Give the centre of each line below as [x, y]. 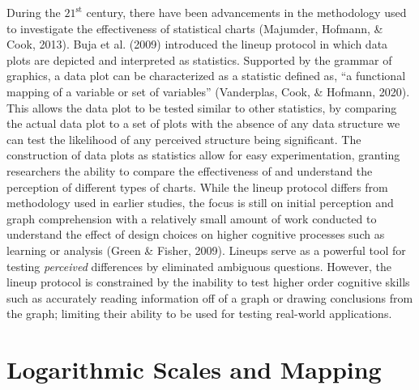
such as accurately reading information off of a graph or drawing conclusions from [210, 297]
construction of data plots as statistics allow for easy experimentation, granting [203, 155]
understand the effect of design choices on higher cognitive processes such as [196, 234]
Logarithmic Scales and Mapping [194, 369]
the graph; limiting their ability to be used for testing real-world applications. [199, 314]
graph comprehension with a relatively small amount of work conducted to [192, 218]
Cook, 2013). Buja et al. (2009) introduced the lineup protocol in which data [197, 44]
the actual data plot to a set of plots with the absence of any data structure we [203, 123]
